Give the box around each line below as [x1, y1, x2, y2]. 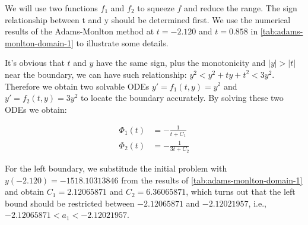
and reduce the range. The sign [184, 2, 297, 14]
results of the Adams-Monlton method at [5, 25, 154, 37]
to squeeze [137, 2, 174, 14]
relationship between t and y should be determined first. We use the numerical [5, 13, 291, 26]
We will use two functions [5, 2, 98, 14]
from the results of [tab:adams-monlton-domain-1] [121, 173, 303, 186]
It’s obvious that [5, 56, 65, 69]
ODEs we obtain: [5, 103, 67, 115]
